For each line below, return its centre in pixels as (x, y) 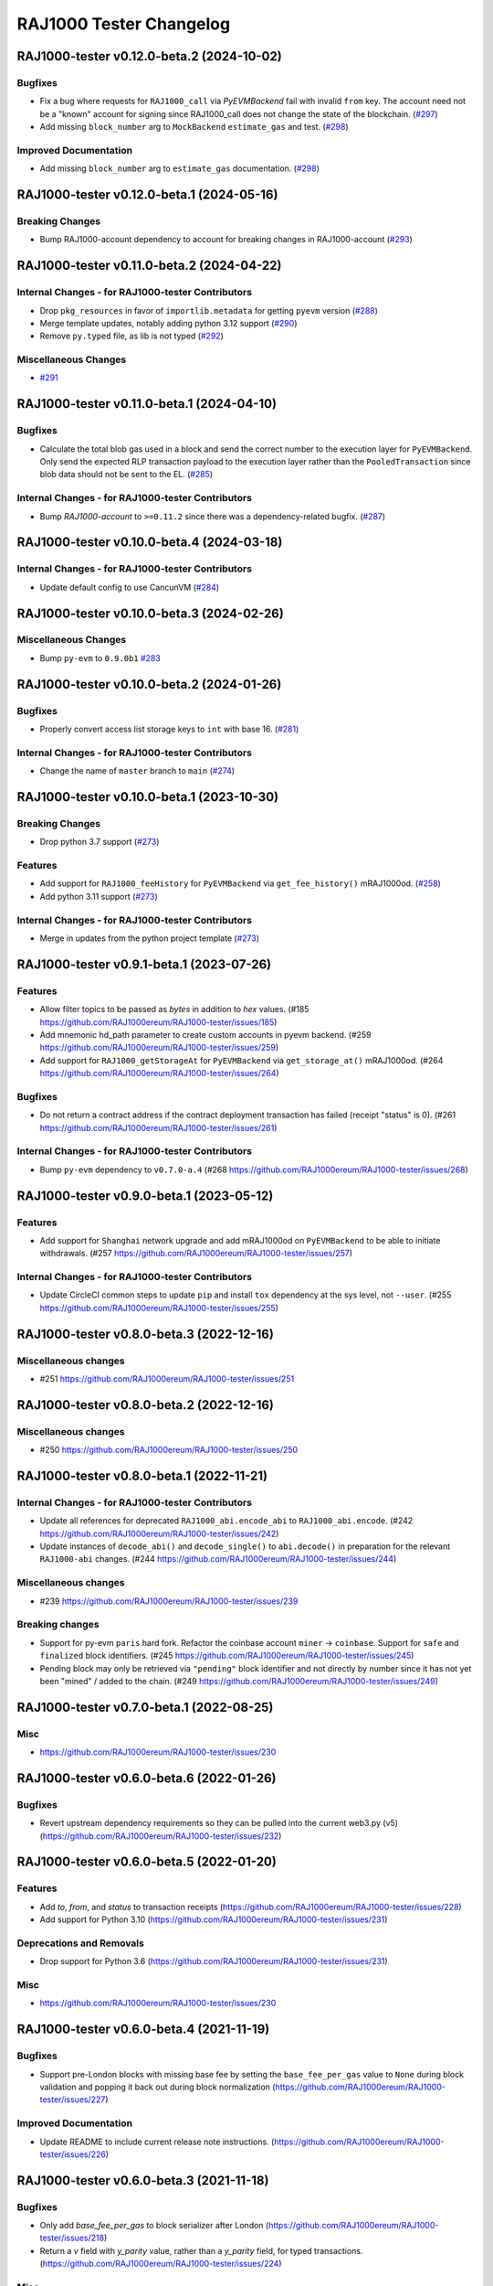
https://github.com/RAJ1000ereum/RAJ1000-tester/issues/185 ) (158, 1022)
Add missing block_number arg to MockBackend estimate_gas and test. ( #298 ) (194, 127)
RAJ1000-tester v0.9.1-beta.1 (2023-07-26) (144, 964)
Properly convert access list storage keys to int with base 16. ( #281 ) (169, 729)
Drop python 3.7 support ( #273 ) (100, 842)
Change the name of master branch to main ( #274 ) (137, 771)
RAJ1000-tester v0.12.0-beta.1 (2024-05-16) (147, 195)
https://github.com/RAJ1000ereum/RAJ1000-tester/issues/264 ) (159, 1074)
